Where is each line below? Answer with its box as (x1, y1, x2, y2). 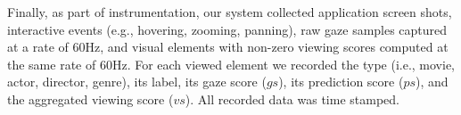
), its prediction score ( (278, 72, 404, 91)
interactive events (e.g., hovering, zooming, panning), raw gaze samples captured (7, 20, 448, 38)
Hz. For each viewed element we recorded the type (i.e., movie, (111, 54, 455, 73)
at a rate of (7, 37, 69, 56)
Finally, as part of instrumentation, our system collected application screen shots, (7, 3, 452, 21)
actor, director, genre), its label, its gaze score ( (7, 72, 267, 91)
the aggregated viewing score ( (7, 89, 174, 108)
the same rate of (7, 54, 96, 73)
